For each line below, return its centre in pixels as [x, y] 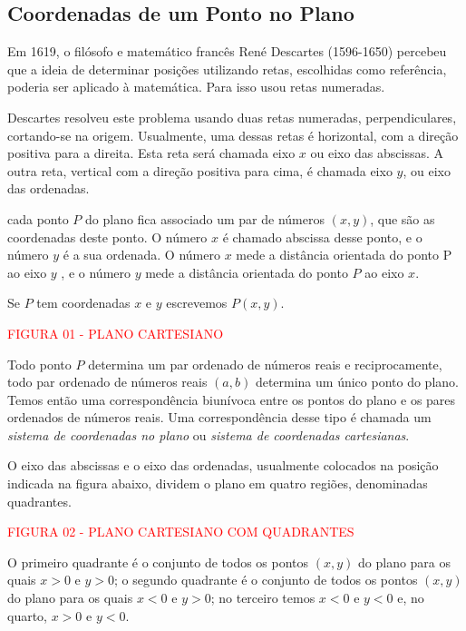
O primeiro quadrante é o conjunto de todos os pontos [158, 562]
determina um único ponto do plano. [357, 382]
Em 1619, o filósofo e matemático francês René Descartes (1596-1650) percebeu [227, 51]
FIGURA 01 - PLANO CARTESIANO [116, 333]
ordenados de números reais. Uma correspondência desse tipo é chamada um [219, 417]
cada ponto [38, 218]
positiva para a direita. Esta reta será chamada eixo [151, 153]
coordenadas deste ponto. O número [107, 237]
